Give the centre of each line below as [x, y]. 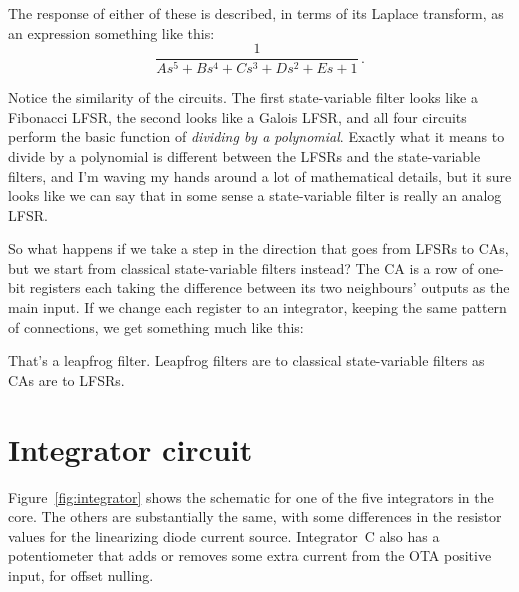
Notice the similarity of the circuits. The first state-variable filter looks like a [243, 97]
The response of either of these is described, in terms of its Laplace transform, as [256, 13]
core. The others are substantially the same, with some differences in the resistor [255, 516]
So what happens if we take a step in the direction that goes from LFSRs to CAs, [258, 248]
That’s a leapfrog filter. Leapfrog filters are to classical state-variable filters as [246, 360]
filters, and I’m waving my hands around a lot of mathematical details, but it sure [260, 175]
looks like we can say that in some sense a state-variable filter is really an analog [255, 195]
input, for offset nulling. [81, 574]
